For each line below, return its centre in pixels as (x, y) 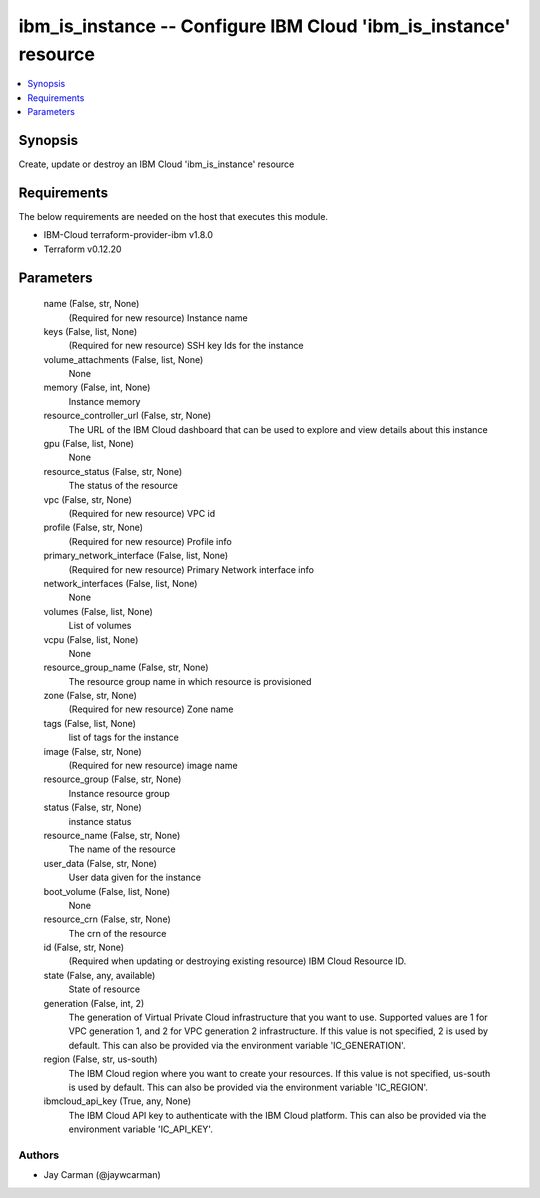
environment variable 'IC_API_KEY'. (141, 1129)
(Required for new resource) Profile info (150, 541)
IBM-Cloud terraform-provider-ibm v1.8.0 (128, 235)
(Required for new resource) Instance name (158, 317)
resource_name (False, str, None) (112, 835)
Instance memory (104, 401)
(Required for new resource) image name (153, 766)
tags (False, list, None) (90, 723)
